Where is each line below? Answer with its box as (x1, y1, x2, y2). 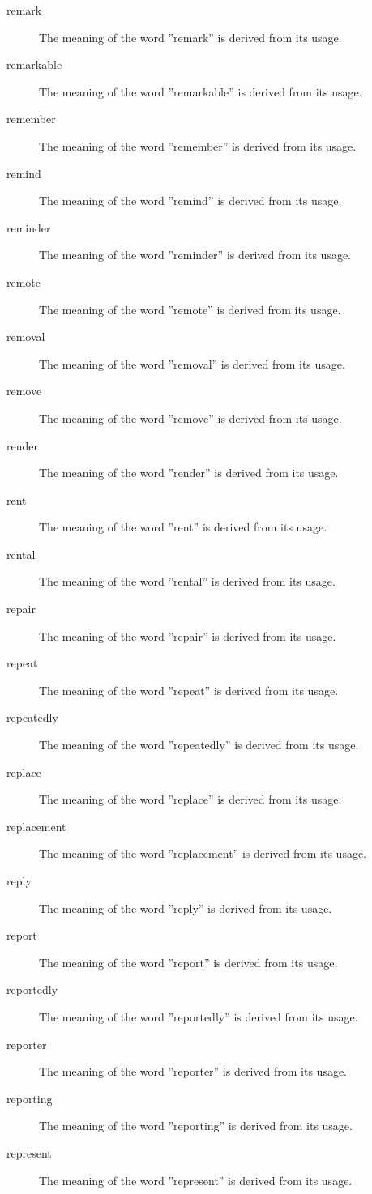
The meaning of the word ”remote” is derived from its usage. (39, 301, 341, 318)
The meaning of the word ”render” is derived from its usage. (39, 464, 339, 481)
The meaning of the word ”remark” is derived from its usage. (39, 28, 342, 45)
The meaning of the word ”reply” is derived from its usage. (39, 899, 332, 916)
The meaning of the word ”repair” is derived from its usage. (39, 627, 336, 644)
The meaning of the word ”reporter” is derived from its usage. (39, 1063, 348, 1080)
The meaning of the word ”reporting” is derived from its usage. (39, 1117, 353, 1134)
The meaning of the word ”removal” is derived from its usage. (39, 355, 345, 372)
